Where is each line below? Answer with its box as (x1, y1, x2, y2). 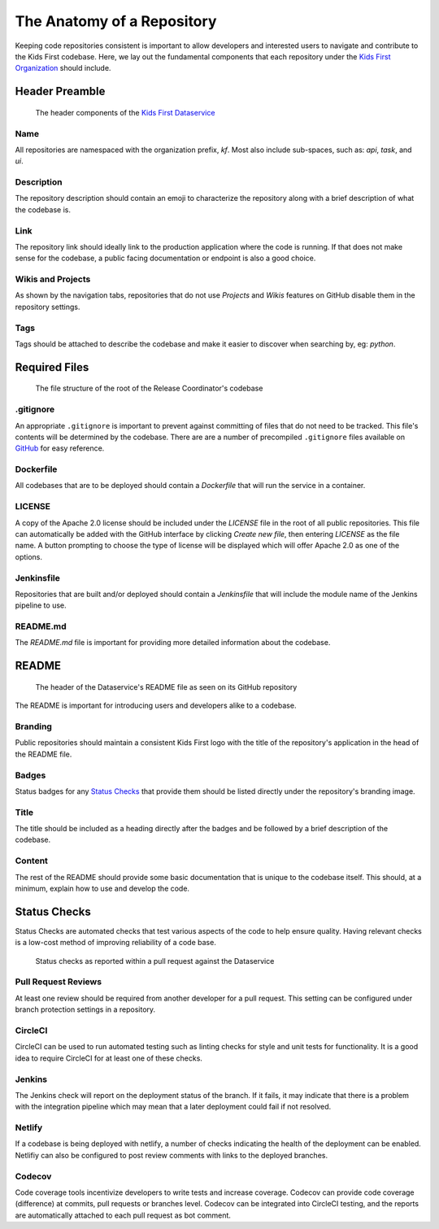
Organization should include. (15, 63, 111, 73)
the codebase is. (15, 204, 71, 215)
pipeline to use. (15, 600, 67, 610)
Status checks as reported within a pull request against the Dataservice (35, 956, 275, 965)
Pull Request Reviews (15, 976, 102, 987)
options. (15, 551, 43, 561)
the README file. (15, 749, 72, 759)
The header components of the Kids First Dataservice (35, 107, 215, 117)
